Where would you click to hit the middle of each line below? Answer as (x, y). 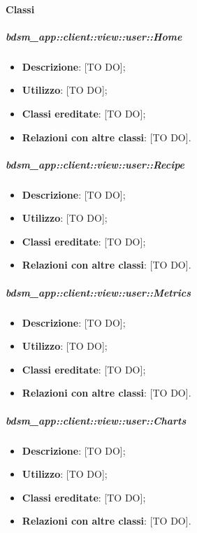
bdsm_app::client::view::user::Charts (96, 420)
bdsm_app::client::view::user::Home (94, 36)
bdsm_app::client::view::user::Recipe (95, 164)
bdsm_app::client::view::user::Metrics (98, 292)
